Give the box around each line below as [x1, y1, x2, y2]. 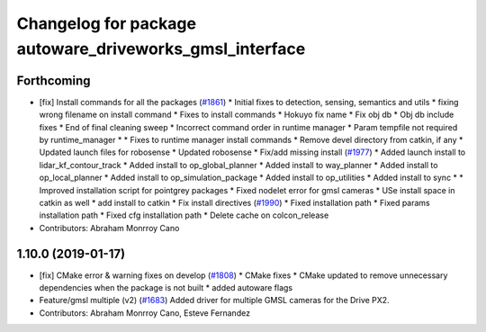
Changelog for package [16, 13, 197, 33]
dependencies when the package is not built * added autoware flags [39, 283, 292, 293]
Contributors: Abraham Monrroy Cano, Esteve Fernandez [39, 307, 251, 319]
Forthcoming [16, 73, 91, 88]
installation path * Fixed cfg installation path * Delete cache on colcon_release [39, 210, 329, 220]
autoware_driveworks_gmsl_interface [16, 39, 306, 58]
